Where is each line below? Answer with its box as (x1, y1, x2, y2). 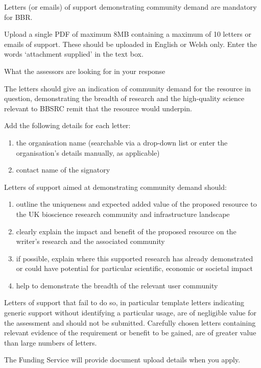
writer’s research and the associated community (16, 236, 165, 247)
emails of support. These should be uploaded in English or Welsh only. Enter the (4, 38, 257, 49)
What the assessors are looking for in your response (4, 65, 165, 76)
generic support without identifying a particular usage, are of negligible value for (4, 307, 256, 318)
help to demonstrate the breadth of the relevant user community (16, 280, 218, 290)
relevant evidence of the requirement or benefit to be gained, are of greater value (4, 327, 256, 338)
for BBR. (4, 11, 33, 22)
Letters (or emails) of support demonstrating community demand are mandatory (4, 2, 257, 12)
